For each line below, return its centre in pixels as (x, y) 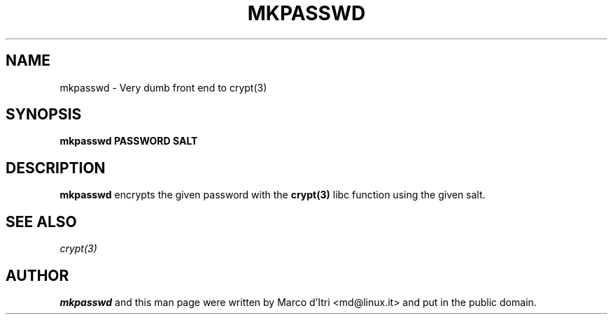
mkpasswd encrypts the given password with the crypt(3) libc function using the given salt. (273, 195)
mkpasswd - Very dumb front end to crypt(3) (163, 87)
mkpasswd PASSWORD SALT (129, 141)
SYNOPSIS (44, 115)
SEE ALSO (41, 221)
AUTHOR (37, 275)
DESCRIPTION (56, 168)
